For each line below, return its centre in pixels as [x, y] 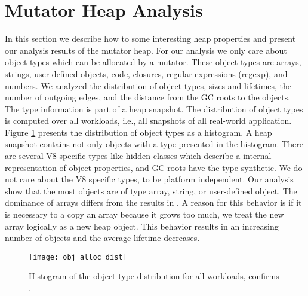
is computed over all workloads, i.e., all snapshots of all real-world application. [148, 120]
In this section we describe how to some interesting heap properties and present [150, 39]
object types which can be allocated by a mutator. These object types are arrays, [153, 62]
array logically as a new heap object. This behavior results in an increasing [142, 226]
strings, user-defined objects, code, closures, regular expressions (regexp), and [146, 73]
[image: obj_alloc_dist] [78, 257]
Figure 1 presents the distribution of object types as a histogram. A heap [138, 132]
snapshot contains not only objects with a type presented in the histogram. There [154, 144]
